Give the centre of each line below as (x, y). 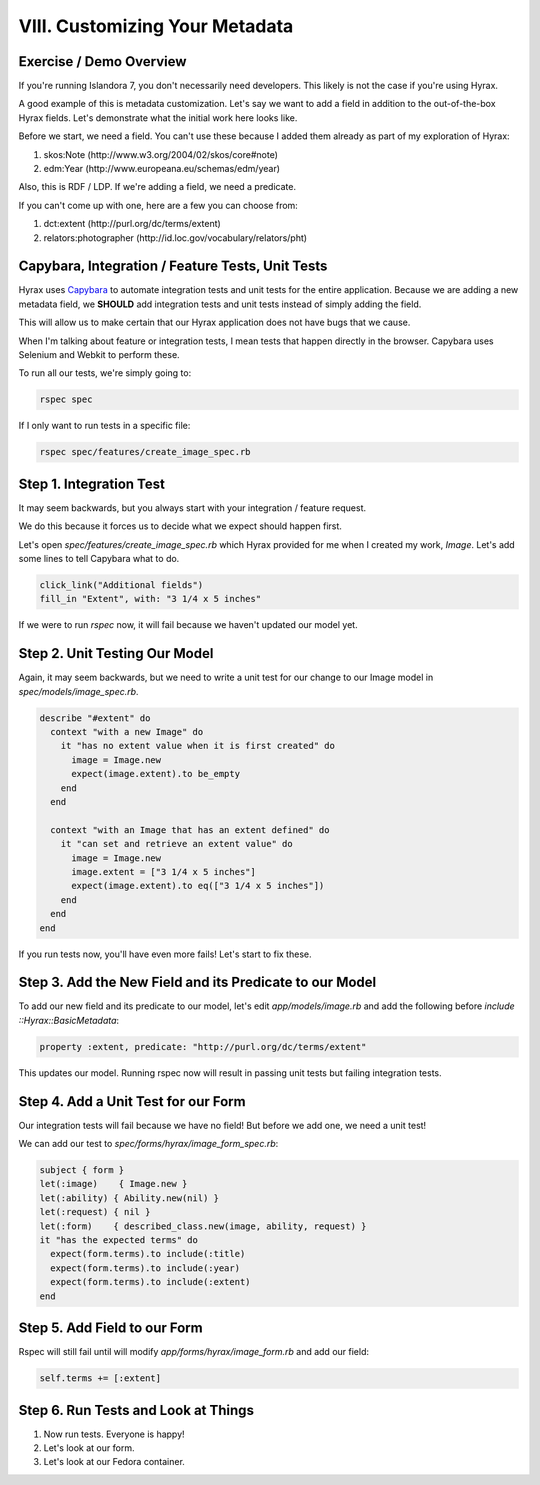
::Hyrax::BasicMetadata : (69, 1020)
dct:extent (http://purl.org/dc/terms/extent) (132, 224)
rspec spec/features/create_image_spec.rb (145, 452)
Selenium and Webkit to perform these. (99, 355)
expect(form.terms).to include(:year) (145, 1268)
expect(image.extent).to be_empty (155, 774)
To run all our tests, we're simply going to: (105, 373)
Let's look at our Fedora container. (114, 1462)
